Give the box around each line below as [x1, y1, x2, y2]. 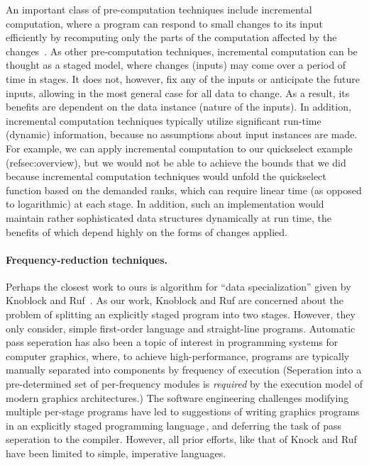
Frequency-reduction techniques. [6, 252, 168, 267]
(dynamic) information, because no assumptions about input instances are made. [6, 127, 358, 142]
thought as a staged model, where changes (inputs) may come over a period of [6, 57, 346, 72]
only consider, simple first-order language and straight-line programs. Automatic [6, 320, 356, 335]
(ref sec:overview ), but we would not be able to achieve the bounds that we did [6, 155, 346, 169]
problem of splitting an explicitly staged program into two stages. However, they [6, 307, 356, 322]
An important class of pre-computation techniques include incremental [6, 2, 312, 16]
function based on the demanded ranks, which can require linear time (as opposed [6, 182, 362, 197]
